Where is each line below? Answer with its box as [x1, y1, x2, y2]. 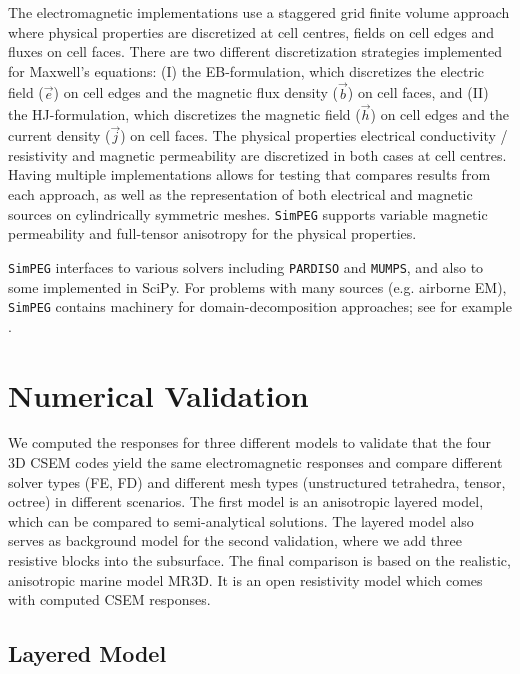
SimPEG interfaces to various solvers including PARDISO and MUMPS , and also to [8, 256, 484, 277]
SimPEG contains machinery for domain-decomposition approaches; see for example [8, 296, 512, 317]
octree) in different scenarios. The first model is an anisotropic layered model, [8, 491, 484, 512]
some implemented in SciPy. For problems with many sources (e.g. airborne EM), [8, 276, 507, 297]
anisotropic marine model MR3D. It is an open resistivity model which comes [8, 569, 483, 590]
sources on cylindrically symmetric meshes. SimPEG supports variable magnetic [8, 203, 488, 224]
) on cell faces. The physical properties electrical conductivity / [120, 125, 508, 146]
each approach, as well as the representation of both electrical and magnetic [8, 184, 473, 204]
